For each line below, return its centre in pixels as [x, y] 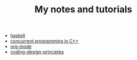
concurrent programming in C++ [44, 41]
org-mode [21, 47]
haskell [18, 36]
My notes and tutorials [83, 9]
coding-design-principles [37, 52]
